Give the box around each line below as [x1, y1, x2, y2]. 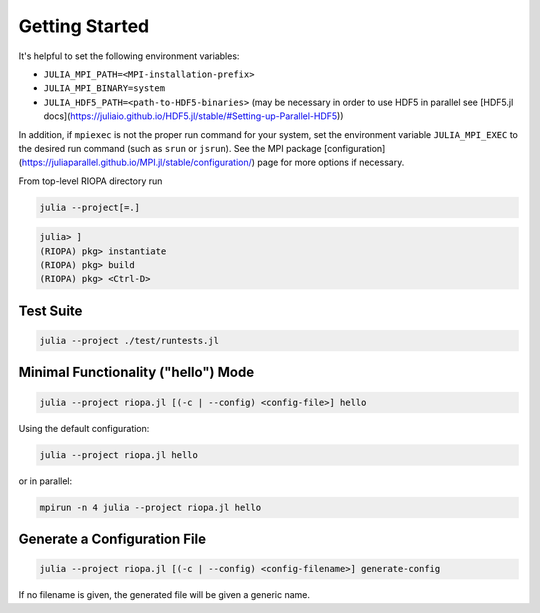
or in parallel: [18, 475, 73, 487]
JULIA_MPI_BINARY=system [43, 83, 165, 94]
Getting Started [18, 15, 150, 37]
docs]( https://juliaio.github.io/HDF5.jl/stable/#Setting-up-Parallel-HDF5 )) [43, 110, 344, 122]
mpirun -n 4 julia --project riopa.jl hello [39, 501, 262, 513]
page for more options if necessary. [256, 156, 405, 169]
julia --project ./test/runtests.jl [39, 335, 220, 346]
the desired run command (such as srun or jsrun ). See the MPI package [18, 142, 322, 154]
